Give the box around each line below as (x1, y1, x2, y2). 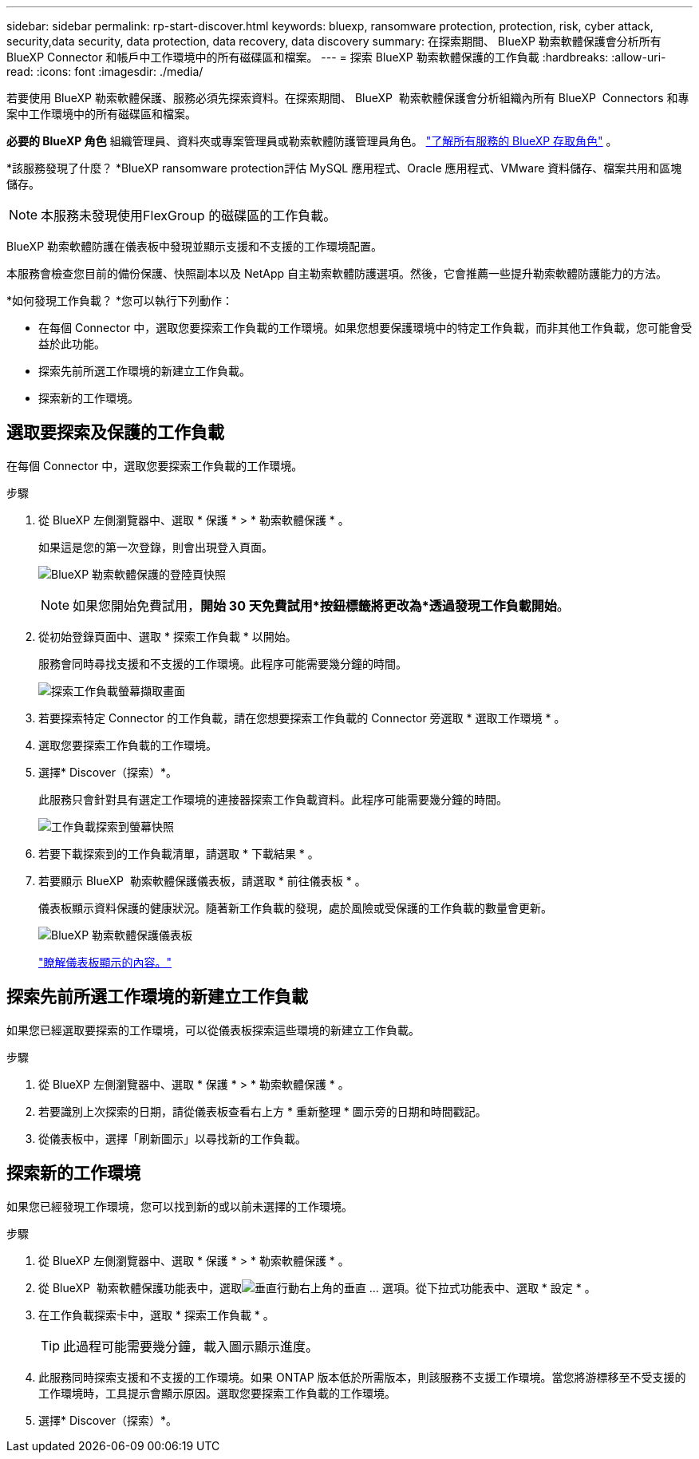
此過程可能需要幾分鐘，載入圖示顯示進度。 (63, 1338, 319, 1354)
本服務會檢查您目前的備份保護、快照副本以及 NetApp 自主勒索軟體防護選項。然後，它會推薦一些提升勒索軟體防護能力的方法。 (6, 267, 667, 280)
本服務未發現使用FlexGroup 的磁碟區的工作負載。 (41, 208, 337, 223)
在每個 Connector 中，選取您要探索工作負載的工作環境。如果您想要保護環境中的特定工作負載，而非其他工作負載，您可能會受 (38, 321, 693, 334)
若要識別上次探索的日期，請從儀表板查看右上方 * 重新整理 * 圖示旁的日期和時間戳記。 (38, 1104, 487, 1118)
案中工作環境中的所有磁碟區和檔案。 (6, 107, 196, 121)
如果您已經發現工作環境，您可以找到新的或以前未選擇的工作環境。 (6, 1199, 353, 1213)
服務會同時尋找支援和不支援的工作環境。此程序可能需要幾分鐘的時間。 (38, 656, 407, 670)
